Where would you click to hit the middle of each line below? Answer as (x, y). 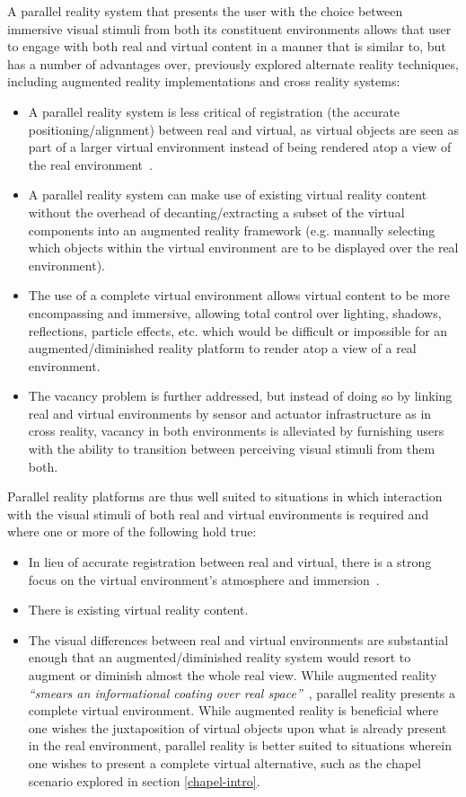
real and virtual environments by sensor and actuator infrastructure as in (230, 413)
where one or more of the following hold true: (132, 531)
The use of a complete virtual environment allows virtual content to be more (239, 295)
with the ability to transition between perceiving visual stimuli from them (232, 449)
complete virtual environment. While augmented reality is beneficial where (233, 710)
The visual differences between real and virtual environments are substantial (238, 639)
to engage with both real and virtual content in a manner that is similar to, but (227, 46)
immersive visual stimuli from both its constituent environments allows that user (229, 28)
